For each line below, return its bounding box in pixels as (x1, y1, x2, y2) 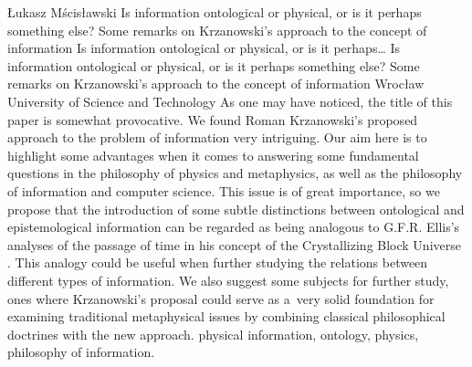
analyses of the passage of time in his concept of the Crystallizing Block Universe (7, 235, 461, 254)
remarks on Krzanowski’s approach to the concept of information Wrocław (7, 74, 425, 93)
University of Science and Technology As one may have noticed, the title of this (7, 91, 453, 110)
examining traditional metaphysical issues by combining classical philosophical (7, 307, 446, 326)
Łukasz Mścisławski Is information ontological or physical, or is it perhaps (7, 3, 422, 21)
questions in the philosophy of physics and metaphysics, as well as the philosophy (7, 163, 463, 183)
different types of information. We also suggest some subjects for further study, (7, 270, 449, 289)
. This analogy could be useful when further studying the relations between (7, 253, 428, 272)
